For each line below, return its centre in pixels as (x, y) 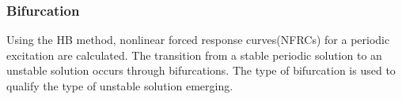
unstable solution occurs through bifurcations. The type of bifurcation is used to (201, 70)
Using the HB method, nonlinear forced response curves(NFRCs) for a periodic (198, 40)
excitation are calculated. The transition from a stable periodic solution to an (194, 55)
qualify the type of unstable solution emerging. (120, 86)
